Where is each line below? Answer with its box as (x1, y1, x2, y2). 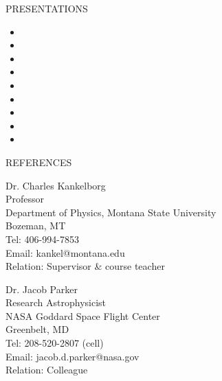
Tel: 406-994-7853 (5, 231, 79, 246)
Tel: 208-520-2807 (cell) (5, 336, 104, 350)
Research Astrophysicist (5, 295, 107, 310)
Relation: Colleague (5, 362, 88, 377)
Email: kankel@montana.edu (5, 245, 125, 259)
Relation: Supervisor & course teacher (5, 259, 165, 273)
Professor (5, 192, 45, 206)
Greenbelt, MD (5, 322, 69, 336)
